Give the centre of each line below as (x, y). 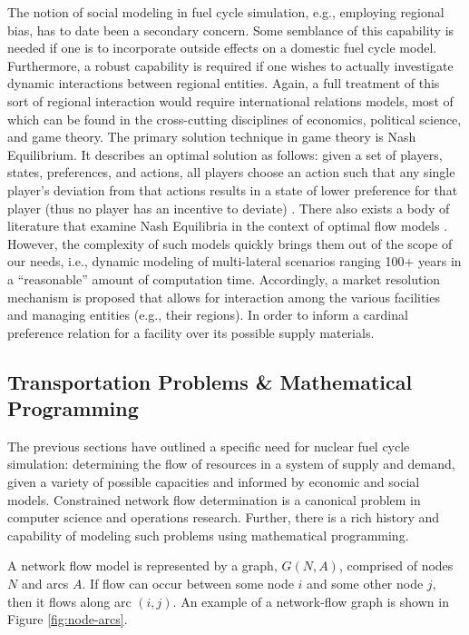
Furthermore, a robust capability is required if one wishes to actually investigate (230, 65)
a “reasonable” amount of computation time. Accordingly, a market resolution (224, 278)
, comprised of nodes (396, 566)
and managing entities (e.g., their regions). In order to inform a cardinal (208, 315)
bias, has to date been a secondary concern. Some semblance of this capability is (231, 30)
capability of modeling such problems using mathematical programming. (208, 535)
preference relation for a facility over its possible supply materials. (191, 332)
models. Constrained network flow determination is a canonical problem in (214, 499)
